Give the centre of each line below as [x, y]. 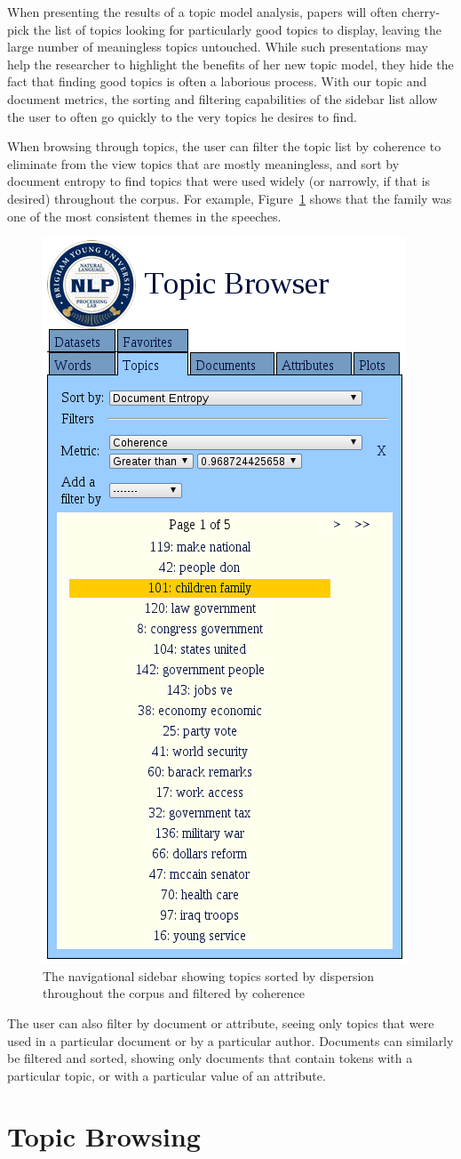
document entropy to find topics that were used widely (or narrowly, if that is [219, 181]
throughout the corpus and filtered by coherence [174, 993]
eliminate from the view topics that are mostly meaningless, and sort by [203, 163]
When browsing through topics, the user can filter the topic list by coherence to [224, 146]
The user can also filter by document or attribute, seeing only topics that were [221, 1022]
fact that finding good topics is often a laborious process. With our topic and [217, 81]
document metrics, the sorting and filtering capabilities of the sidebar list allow [223, 98]
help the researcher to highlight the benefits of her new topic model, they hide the [230, 64]
